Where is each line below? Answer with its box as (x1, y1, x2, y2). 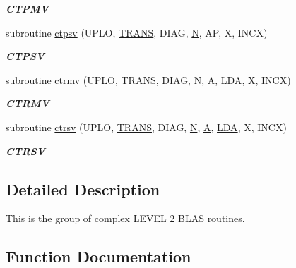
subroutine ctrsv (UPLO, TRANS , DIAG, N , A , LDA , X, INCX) (6, 119, 287, 134)
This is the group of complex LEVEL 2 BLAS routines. (6, 211, 245, 226)
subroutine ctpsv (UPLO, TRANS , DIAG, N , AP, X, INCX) (6, 25, 268, 39)
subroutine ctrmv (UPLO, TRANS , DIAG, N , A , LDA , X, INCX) (6, 72, 291, 87)
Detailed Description (6, 178, 160, 200)
